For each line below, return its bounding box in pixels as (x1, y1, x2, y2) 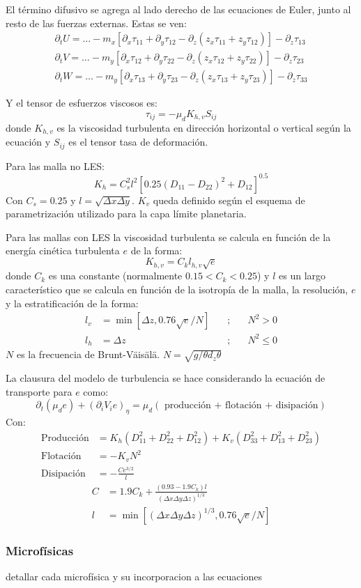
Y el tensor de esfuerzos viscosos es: (6, 95, 158, 110)
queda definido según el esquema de (153, 192, 305, 207)
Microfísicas (6, 541, 74, 559)
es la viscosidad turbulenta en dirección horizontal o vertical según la (56, 120, 351, 134)
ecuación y (6, 134, 51, 149)
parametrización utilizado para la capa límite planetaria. (6, 206, 247, 221)
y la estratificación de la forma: (6, 295, 139, 310)
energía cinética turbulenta (6, 243, 120, 258)
